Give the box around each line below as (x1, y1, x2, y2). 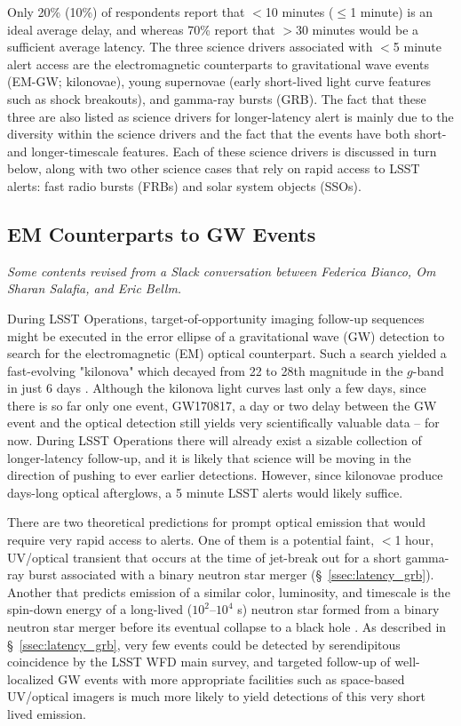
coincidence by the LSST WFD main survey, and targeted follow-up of (7, 652, 391, 671)
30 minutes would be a (295, 20, 419, 38)
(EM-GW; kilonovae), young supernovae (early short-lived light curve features (7, 72, 432, 91)
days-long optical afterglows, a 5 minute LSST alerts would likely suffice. (7, 483, 403, 501)
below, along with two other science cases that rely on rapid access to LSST (7, 159, 420, 178)
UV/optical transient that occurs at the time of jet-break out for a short (7, 547, 401, 566)
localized (7, 669, 54, 688)
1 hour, (394, 531, 434, 549)
